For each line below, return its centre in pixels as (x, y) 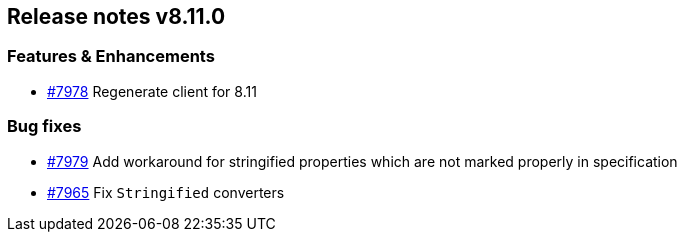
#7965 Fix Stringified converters (166, 192)
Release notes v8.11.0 (116, 16)
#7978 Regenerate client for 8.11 (152, 91)
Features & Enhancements (111, 56)
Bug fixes (44, 126)
